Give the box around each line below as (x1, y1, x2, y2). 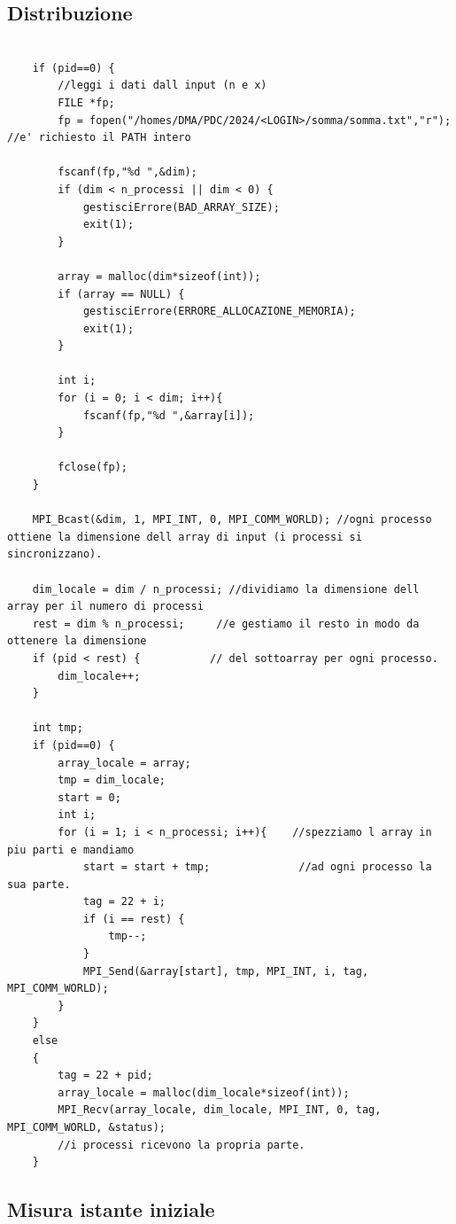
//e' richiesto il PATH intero (7, 131, 191, 144)
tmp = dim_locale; (58, 774, 166, 787)
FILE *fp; (58, 96, 115, 109)
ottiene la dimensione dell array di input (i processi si (7, 530, 362, 543)
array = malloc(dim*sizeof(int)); (58, 269, 261, 283)
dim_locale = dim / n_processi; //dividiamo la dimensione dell (32, 582, 420, 596)
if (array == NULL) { (58, 287, 185, 300)
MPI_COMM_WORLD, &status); (7, 1121, 166, 1134)
